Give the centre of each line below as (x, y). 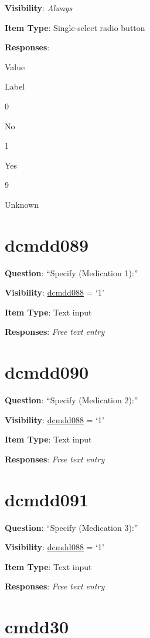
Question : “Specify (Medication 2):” (71, 400)
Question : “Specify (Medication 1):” (71, 272)
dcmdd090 (47, 372)
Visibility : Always (39, 8)
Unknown (22, 204)
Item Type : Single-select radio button (75, 27)
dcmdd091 (47, 499)
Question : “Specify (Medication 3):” (71, 527)
